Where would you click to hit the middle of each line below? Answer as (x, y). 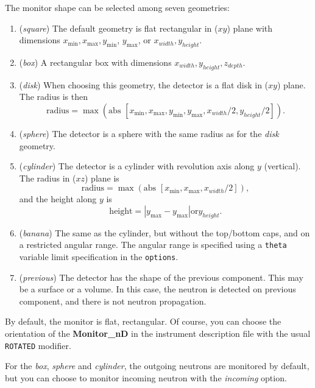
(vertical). (282, 166)
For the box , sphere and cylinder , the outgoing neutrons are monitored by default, (157, 366)
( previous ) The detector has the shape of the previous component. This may (161, 277)
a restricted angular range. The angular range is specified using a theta (153, 245)
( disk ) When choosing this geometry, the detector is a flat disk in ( (144, 84)
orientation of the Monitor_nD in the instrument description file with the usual (158, 333)
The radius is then (53, 97)
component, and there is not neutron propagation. (113, 301)
